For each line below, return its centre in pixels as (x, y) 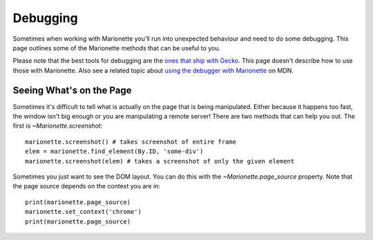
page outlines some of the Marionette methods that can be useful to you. (117, 48)
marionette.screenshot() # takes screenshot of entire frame (131, 142)
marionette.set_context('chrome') (83, 212)
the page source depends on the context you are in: (86, 186)
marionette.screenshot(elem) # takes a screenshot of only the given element (160, 161)
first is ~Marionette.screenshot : (58, 126)
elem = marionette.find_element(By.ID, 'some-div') (114, 151)
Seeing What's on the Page (72, 90)
